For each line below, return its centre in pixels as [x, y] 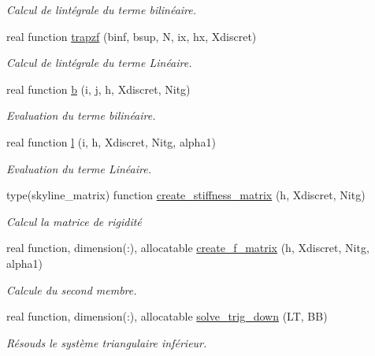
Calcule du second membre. [72, 289]
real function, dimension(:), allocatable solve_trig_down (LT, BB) [167, 316]
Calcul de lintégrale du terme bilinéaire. [102, 9]
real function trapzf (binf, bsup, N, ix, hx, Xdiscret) [132, 36]
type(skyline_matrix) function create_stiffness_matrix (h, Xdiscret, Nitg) [186, 195]
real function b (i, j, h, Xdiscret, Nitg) [98, 89]
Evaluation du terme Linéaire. [79, 168]
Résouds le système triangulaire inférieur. [107, 342]
